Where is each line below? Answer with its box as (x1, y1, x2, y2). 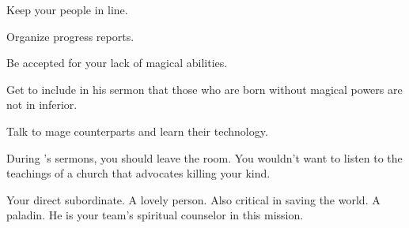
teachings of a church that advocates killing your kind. (6, 165, 271, 181)
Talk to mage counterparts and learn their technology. (6, 122, 268, 139)
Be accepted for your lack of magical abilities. (6, 54, 228, 71)
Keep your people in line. (6, 2, 128, 17)
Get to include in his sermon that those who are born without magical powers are (6, 80, 403, 97)
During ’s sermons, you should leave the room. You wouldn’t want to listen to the (6, 149, 403, 166)
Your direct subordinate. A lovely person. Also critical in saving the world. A (6, 191, 381, 207)
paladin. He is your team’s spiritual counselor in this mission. (6, 207, 304, 223)
